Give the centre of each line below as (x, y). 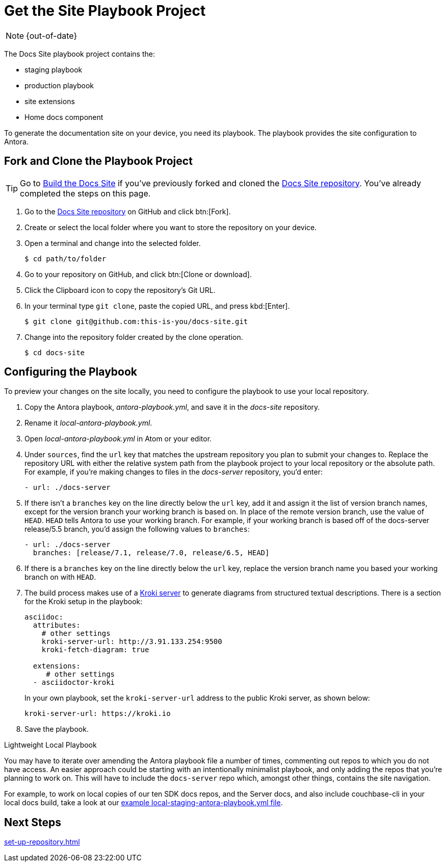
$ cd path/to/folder (65, 258)
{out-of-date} (52, 35)
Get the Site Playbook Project (105, 11)
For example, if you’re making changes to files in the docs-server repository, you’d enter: (174, 472)
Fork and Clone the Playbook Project (98, 161)
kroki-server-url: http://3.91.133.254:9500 (132, 642)
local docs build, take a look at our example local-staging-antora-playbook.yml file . (143, 803)
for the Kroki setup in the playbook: (84, 602)
